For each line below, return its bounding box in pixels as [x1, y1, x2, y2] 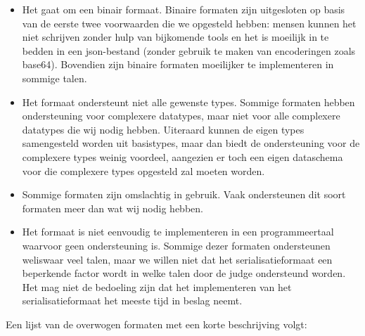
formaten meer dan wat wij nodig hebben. [22, 200, 203, 215]
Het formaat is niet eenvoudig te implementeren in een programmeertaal [22, 224, 334, 239]
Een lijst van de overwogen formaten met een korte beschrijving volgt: [6, 316, 307, 331]
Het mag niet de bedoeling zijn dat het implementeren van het [22, 279, 292, 294]
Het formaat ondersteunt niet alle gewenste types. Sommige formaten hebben [22, 94, 355, 109]
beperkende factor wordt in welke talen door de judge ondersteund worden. [22, 266, 346, 280]
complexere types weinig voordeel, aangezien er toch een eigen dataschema [22, 149, 343, 164]
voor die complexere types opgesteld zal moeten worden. [22, 163, 265, 178]
